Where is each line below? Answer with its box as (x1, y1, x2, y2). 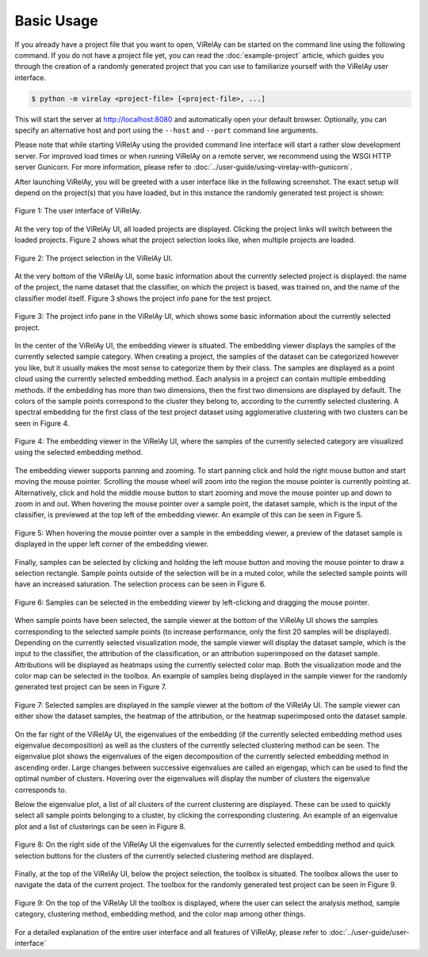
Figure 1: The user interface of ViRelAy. (14, 206, 142, 216)
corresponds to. (14, 785, 67, 794)
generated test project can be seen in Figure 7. (14, 682, 167, 692)
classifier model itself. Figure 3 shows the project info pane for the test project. (14, 294, 273, 303)
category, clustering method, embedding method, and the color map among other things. (14, 909, 306, 919)
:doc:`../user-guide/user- (328, 927, 410, 936)
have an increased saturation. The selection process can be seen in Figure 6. (14, 579, 266, 589)
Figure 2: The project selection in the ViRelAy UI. (14, 253, 174, 263)
